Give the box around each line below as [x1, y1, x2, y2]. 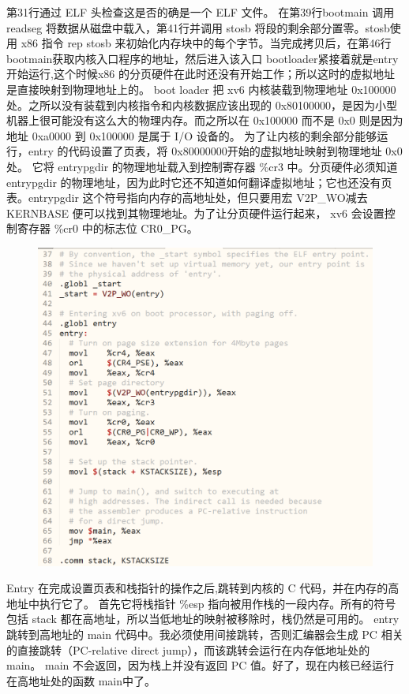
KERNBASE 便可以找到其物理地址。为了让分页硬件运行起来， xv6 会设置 [6, 204, 385, 221]
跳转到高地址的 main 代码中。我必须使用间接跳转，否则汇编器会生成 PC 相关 [6, 625, 403, 642]
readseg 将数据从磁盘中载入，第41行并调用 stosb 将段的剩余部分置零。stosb [6, 19, 390, 35]
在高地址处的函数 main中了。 [6, 672, 156, 688]
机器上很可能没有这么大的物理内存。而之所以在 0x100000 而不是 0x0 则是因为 [6, 112, 403, 129]
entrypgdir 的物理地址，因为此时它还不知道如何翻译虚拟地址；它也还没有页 [6, 173, 392, 190]
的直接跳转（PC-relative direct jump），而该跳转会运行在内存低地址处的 [6, 641, 370, 658]
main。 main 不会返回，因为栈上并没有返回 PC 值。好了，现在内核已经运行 [6, 657, 394, 673]
